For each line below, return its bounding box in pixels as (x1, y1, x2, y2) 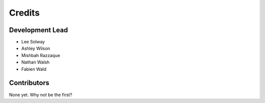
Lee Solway (21, 39, 45, 45)
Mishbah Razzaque (21, 52, 60, 58)
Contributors (9, 79, 50, 87)
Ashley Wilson (21, 45, 51, 51)
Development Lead (9, 26, 68, 34)
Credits (9, 7, 40, 18)
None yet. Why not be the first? (9, 92, 73, 98)
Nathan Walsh (21, 59, 50, 65)
